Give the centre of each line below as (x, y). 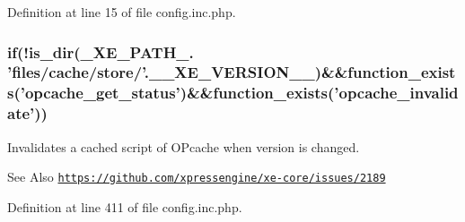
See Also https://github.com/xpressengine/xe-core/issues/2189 (197, 177)
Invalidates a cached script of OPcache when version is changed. (184, 146)
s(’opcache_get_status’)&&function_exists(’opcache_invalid (233, 93)
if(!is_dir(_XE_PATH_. (101, 51)
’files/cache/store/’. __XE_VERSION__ (161, 72)
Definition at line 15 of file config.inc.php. (122, 12)
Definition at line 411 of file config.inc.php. (125, 206)
